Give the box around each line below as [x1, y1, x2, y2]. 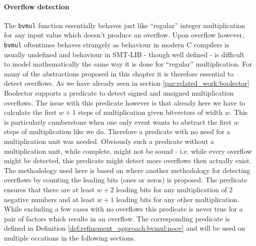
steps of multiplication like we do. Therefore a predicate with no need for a [4, 126, 230, 137]
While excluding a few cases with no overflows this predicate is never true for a [4, 204, 243, 214]
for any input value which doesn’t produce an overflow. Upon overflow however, [4, 30, 244, 40]
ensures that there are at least [4, 184, 95, 195]
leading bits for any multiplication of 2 [116, 184, 233, 195]
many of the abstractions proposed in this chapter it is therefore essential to [4, 68, 234, 78]
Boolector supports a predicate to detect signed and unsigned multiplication [4, 88, 234, 98]
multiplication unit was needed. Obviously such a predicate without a [4, 136, 214, 146]
